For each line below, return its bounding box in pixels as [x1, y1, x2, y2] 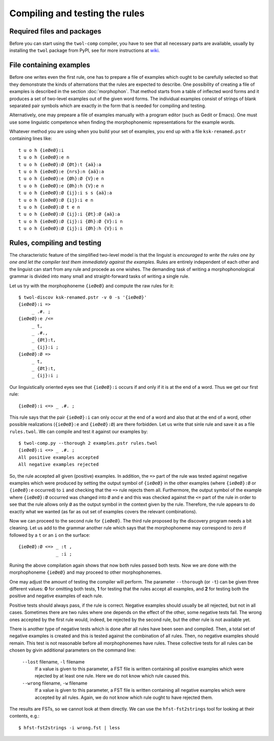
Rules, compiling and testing [9, 238, 101, 247]
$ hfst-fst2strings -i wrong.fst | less [18, 725, 120, 730]
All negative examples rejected [18, 461, 99, 468]
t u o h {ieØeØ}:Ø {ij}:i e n [18, 197, 94, 203]
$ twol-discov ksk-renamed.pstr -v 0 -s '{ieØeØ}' [18, 295, 147, 300]
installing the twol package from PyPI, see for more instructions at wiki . [9, 47, 160, 53]
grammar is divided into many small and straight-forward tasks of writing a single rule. [9, 273, 190, 280]
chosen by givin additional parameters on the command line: [9, 647, 136, 653]
